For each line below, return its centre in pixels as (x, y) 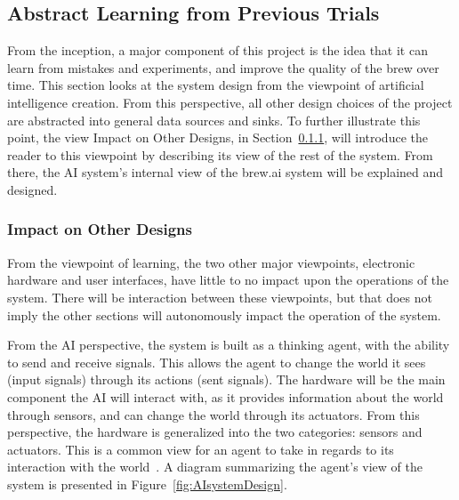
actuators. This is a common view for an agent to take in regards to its (201, 449)
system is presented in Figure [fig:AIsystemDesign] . (147, 484)
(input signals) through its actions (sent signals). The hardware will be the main (226, 379)
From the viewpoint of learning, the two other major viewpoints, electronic (211, 262)
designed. (32, 189)
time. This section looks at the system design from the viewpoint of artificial (216, 85)
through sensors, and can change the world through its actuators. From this (213, 414)
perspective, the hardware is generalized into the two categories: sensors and (215, 432)
